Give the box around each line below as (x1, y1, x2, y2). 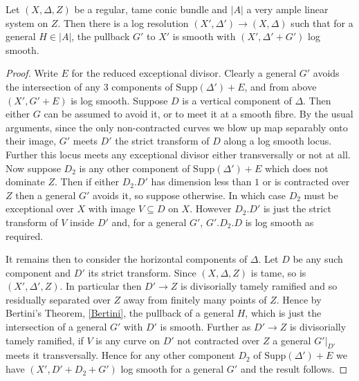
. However (190, 201, 232, 216)
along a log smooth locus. (223, 133, 332, 148)
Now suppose (6, 160, 61, 175)
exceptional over (6, 201, 74, 216)
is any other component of (79, 160, 190, 175)
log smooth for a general (120, 362, 224, 376)
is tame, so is (250, 265, 306, 279)
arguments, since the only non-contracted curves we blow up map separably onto (6, 120, 348, 134)
